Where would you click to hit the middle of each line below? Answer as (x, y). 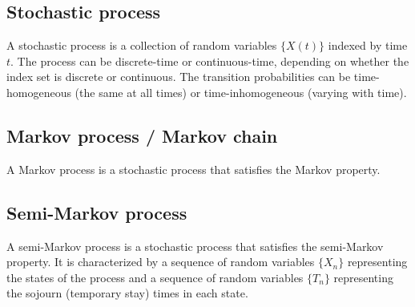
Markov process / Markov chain (142, 135)
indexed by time (368, 45)
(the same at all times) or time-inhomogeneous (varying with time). (241, 92)
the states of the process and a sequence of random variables (155, 277)
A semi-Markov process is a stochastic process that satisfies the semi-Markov (195, 246)
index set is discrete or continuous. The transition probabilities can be (179, 77)
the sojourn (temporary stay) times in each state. (127, 293)
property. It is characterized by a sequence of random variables (161, 262)
